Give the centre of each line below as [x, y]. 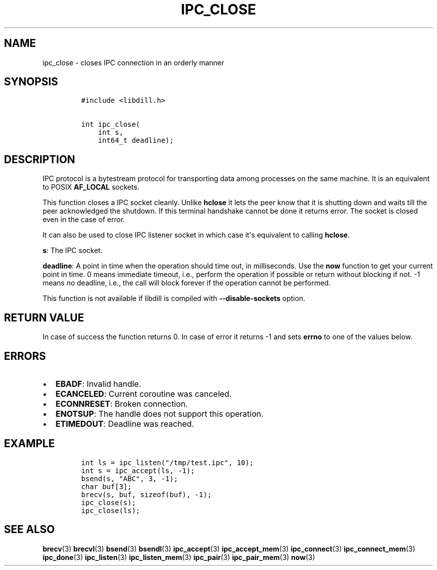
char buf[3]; [106, 486]
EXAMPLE [29, 444]
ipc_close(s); [109, 502]
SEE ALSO [29, 530]
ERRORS [25, 356]
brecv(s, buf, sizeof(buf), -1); [146, 494]
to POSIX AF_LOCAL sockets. [91, 187]
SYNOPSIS [31, 82]
